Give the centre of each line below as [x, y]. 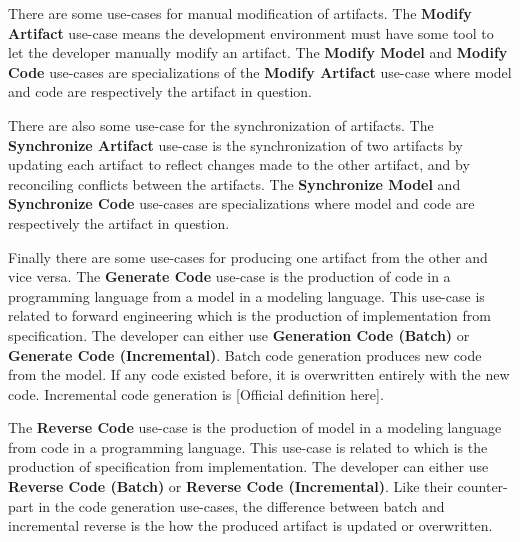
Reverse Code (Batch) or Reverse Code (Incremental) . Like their [230, 486]
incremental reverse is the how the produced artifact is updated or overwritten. [250, 525]
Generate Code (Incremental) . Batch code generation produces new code [245, 354]
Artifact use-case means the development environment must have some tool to [251, 32]
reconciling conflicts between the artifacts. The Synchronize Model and [234, 183]
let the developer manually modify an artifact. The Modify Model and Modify [258, 52]
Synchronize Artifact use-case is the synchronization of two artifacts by [235, 144]
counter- [482, 486]
